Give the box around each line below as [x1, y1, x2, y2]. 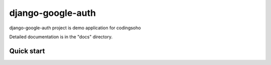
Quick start [9, 47, 45, 55]
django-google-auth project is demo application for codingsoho [9, 25, 141, 31]
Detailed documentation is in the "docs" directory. [9, 34, 113, 40]
